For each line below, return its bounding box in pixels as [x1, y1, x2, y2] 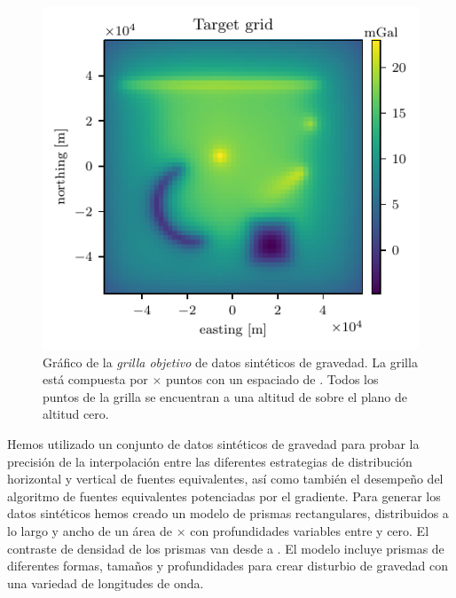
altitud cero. [43, 405, 109, 423]
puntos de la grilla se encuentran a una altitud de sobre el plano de [43, 387, 408, 405]
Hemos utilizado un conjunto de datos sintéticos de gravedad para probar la [7, 435, 420, 453]
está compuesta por [43, 370, 148, 389]
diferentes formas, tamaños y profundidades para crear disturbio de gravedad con [7, 556, 448, 575]
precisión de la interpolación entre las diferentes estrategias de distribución [7, 452, 413, 470]
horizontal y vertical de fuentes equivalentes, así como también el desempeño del [7, 469, 444, 488]
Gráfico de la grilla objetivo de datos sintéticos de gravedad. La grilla [43, 352, 418, 371]
